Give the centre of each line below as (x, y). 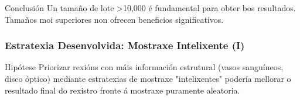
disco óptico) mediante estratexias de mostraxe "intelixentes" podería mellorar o (148, 78)
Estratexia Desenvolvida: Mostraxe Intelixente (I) (125, 45)
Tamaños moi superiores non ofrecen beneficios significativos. (114, 19)
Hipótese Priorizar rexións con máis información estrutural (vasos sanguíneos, (144, 67)
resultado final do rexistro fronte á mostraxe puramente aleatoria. (122, 90)
